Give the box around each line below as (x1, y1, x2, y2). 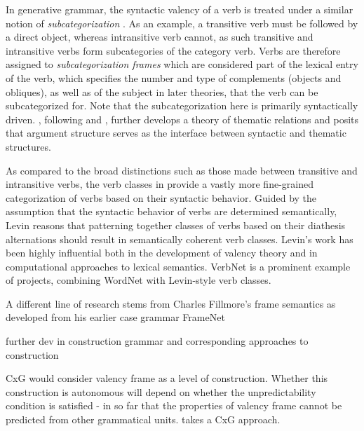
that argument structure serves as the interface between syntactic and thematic (6, 125, 346, 140)
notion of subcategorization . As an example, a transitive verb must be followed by (6, 15, 358, 30)
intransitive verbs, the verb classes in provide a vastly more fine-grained (6, 177, 314, 191)
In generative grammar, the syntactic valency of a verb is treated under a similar (6, 2, 353, 16)
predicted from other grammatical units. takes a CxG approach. (6, 412, 281, 427)
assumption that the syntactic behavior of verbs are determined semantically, (6, 204, 337, 219)
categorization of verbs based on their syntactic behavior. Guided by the (6, 190, 317, 205)
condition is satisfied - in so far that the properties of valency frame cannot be (6, 398, 342, 413)
